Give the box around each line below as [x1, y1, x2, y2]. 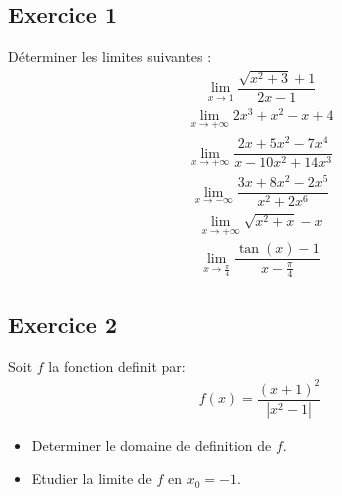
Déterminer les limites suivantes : [8, 46, 212, 67]
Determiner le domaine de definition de [31, 434, 272, 455]
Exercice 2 [8, 308, 117, 339]
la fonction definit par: [48, 355, 186, 376]
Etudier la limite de [31, 468, 152, 489]
